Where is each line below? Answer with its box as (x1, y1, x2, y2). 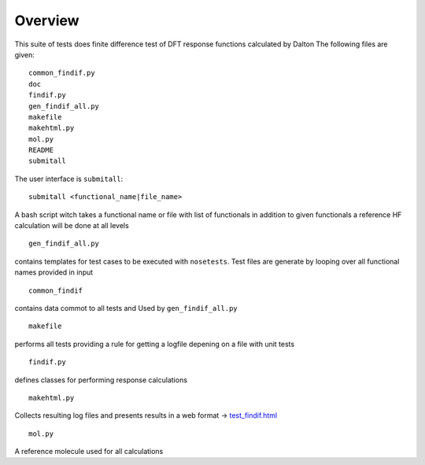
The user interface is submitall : (14, 174, 124, 183)
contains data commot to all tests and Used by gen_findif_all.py (14, 303, 238, 312)
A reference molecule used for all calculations (14, 447, 164, 456)
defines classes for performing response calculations (14, 375, 188, 385)
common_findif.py (28, 68, 95, 78)
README (28, 146, 54, 155)
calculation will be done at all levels (14, 221, 129, 231)
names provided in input (14, 268, 94, 277)
